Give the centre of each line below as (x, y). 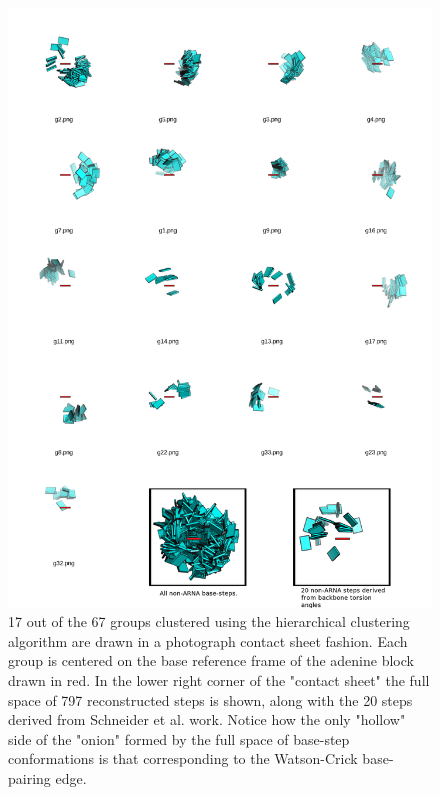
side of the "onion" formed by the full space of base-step (179, 738)
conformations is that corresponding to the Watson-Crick (183, 758)
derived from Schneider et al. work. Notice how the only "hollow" (207, 719)
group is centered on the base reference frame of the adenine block (211, 660)
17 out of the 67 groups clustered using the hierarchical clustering (209, 621)
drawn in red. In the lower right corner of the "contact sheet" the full (219, 680)
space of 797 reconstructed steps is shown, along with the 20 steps (210, 699)
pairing (29, 778)
